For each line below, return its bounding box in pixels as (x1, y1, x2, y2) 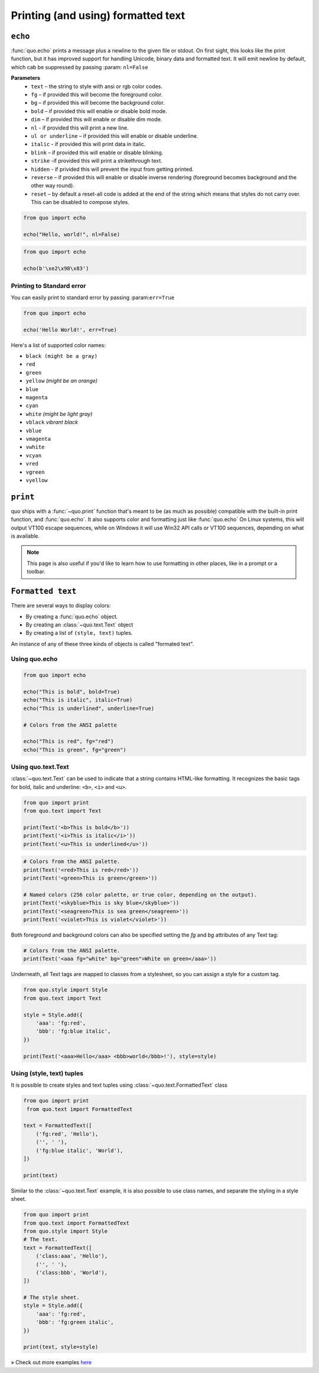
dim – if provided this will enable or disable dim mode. (31, 116, 162, 123)
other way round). (31, 182, 75, 189)
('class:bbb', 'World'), (35, 1269, 108, 1276)
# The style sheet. (23, 1294, 80, 1301)
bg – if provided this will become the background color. (31, 99, 165, 106)
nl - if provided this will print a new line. (31, 124, 129, 131)
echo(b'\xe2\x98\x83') (23, 265, 89, 272)
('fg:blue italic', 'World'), (35, 1147, 123, 1154)
